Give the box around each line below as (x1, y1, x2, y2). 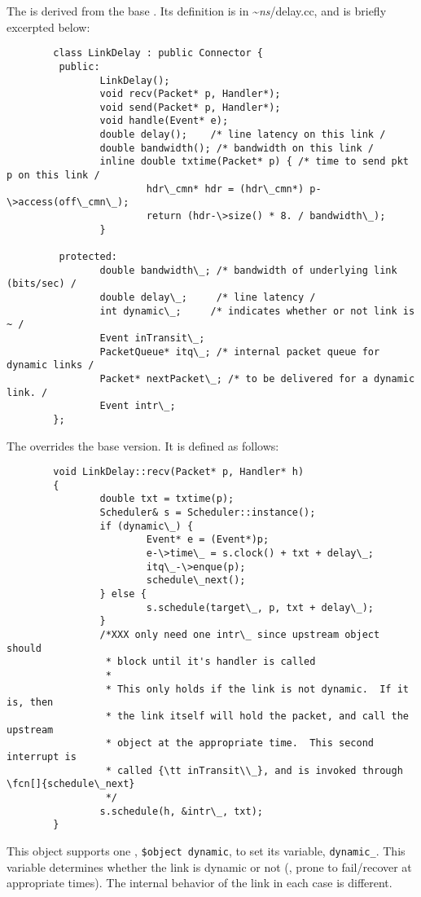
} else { (99, 588, 147, 600)
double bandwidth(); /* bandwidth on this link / (99, 142, 375, 154)
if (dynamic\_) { (99, 520, 194, 532)
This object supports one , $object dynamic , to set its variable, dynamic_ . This (7, 842, 406, 859)
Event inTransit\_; (99, 332, 205, 344)
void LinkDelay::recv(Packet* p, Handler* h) (53, 466, 305, 478)
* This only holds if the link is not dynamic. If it (105, 683, 409, 695)
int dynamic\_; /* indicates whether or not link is (99, 305, 415, 317)
